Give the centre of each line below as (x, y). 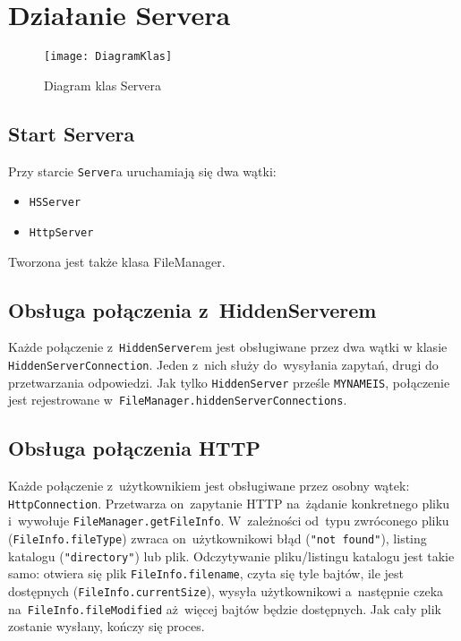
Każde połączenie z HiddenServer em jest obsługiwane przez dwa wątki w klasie (228, 347)
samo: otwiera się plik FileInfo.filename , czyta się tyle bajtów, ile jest (206, 573)
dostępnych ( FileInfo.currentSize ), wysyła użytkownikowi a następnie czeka (226, 591)
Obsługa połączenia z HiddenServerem (192, 309)
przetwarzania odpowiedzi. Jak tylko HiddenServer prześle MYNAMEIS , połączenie (229, 382)
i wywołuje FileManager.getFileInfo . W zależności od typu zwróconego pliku (229, 521)
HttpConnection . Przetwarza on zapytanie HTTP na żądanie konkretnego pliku (229, 503)
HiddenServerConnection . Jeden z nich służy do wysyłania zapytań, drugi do (223, 364)
